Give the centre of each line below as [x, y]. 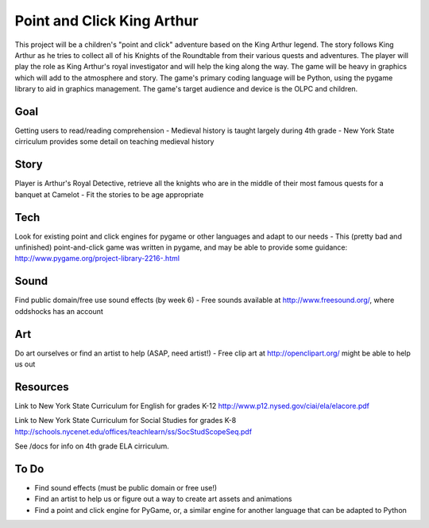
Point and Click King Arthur [106, 21]
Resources [42, 387]
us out [25, 364]
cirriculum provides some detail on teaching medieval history [114, 142]
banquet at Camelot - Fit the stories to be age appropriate [109, 194]
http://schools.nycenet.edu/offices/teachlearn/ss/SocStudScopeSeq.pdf [133, 431]
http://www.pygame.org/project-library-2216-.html [97, 258]
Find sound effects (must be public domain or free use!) [126, 487]
